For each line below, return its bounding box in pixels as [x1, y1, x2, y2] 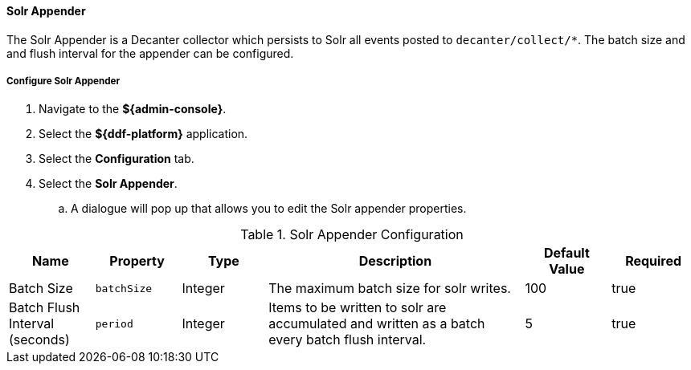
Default [543, 245, 590, 262]
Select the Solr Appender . [39, 177, 178, 191]
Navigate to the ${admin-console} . [39, 102, 227, 116]
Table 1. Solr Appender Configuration [240, 226, 464, 243]
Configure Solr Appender [6, 75, 121, 87]
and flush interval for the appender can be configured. [6, 46, 294, 60]
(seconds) [9, 331, 70, 348]
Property [109, 253, 165, 270]
